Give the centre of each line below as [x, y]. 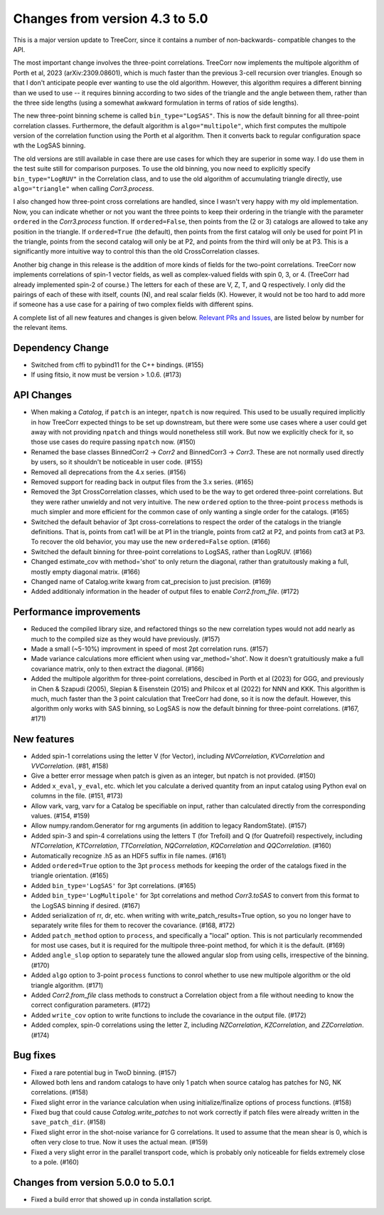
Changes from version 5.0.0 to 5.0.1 [94, 1182]
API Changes [43, 395]
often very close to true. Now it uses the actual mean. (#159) [119, 1142]
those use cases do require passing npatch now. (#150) [113, 442]
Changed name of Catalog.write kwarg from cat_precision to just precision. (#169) [151, 581]
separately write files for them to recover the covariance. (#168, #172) [133, 925]
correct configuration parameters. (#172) [91, 1005]
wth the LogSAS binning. [49, 145]
